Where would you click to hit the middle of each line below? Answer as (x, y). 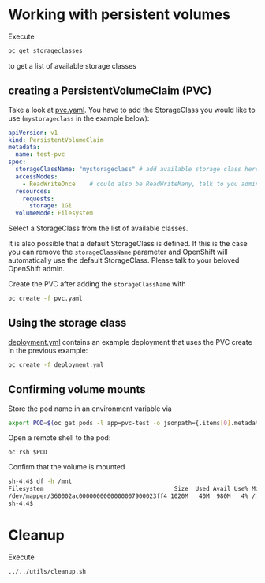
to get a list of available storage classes (72, 65)
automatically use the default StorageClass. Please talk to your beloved (124, 260)
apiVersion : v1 (33, 133)
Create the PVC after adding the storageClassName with (97, 284)
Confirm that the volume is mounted (67, 467)
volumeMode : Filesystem (54, 213)
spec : (17, 162)
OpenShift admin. (36, 269)
